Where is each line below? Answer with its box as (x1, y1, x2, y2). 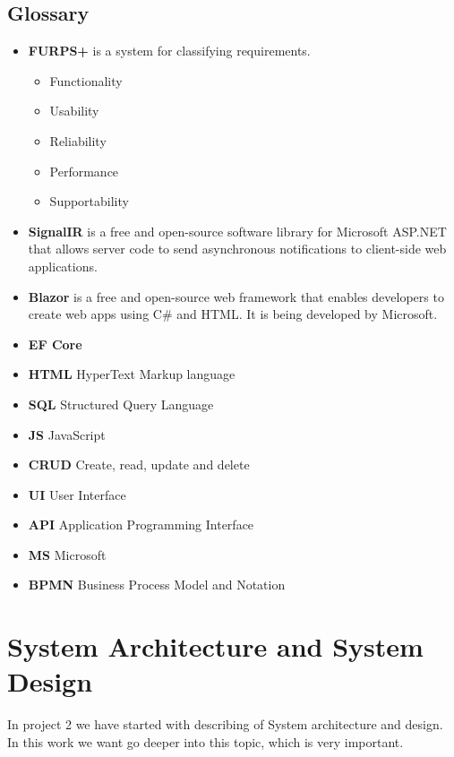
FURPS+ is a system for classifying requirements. (28, 41, 311, 60)
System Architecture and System (7, 628, 424, 665)
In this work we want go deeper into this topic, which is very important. (7, 732, 404, 751)
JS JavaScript (28, 425, 106, 443)
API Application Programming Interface (28, 515, 254, 534)
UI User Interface (28, 485, 126, 503)
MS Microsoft (28, 545, 107, 563)
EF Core (28, 334, 82, 353)
